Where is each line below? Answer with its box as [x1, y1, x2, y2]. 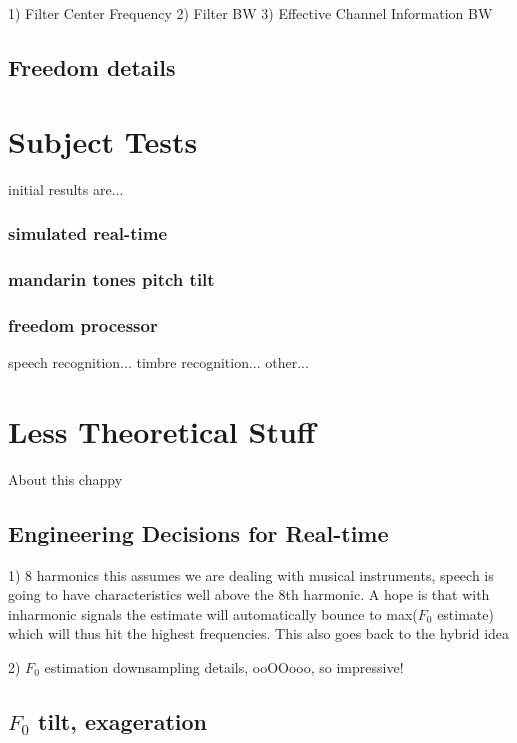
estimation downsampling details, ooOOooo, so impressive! [44, 656, 404, 677]
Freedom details [8, 51, 176, 82]
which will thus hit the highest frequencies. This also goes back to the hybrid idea [8, 623, 510, 644]
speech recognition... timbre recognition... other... [8, 352, 309, 372]
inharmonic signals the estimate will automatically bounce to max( [8, 603, 418, 624]
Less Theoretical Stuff [8, 410, 316, 451]
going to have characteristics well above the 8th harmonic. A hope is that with [8, 584, 490, 605]
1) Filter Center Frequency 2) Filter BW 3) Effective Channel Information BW [8, 3, 493, 23]
